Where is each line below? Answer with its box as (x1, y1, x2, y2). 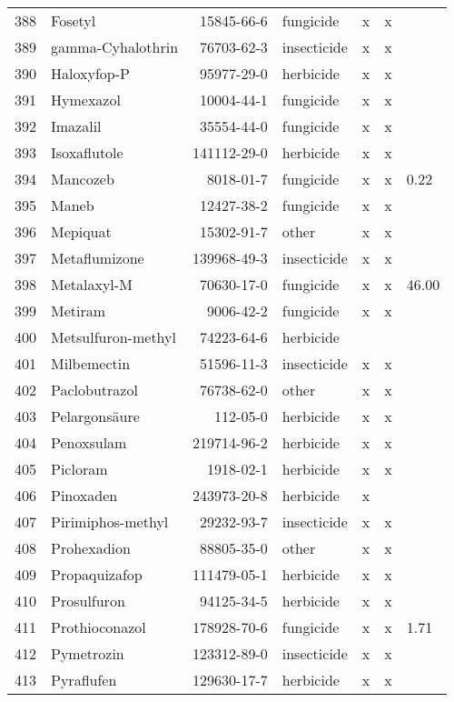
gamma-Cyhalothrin (51, 36, 179, 57)
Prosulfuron (51, 590, 125, 611)
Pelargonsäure (51, 406, 140, 426)
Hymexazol (51, 89, 121, 110)
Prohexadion (51, 537, 131, 558)
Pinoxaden (51, 485, 118, 506)
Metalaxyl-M (51, 274, 133, 295)
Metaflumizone (51, 247, 144, 268)
